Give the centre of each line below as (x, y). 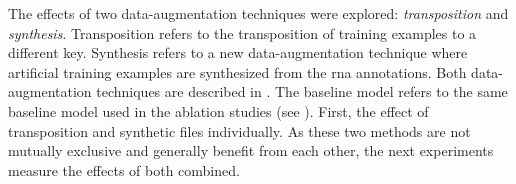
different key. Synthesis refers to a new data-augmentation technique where (238, 52)
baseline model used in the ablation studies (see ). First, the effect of (218, 110)
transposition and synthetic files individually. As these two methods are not (239, 130)
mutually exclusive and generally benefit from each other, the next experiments (251, 150)
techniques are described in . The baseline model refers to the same (302, 91)
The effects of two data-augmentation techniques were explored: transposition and (258, 13)
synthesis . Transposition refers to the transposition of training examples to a (242, 32)
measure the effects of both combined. (124, 169)
